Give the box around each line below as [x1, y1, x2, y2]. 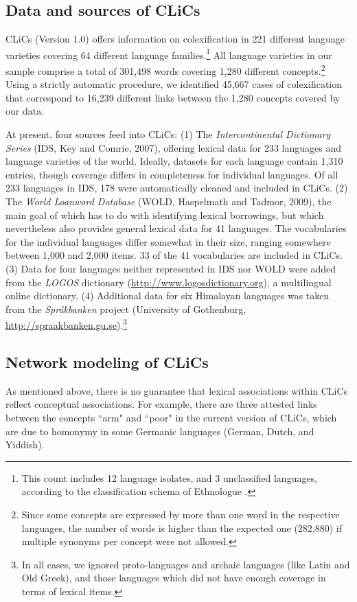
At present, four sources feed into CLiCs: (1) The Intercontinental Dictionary [5, 127, 331, 141]
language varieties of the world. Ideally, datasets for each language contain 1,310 [5, 154, 343, 168]
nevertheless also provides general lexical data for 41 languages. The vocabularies [5, 221, 347, 235]
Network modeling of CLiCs [5, 351, 209, 373]
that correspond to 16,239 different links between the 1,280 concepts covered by [5, 90, 341, 104]
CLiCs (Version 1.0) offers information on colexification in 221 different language [5, 32, 345, 46]
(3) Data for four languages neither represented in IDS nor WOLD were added [5, 262, 336, 276]
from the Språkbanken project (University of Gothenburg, [5, 301, 246, 316]
